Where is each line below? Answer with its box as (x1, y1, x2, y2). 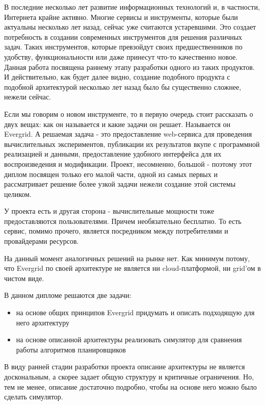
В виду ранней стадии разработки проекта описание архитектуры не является (4, 361, 245, 372)
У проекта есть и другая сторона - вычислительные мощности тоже (4, 206, 215, 216)
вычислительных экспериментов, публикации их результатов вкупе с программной (4, 138, 260, 149)
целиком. (4, 188, 32, 199)
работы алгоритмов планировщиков (16, 344, 126, 355)
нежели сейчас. (4, 91, 51, 102)
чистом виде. (4, 272, 44, 283)
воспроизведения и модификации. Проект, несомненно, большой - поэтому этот (4, 158, 252, 169)
